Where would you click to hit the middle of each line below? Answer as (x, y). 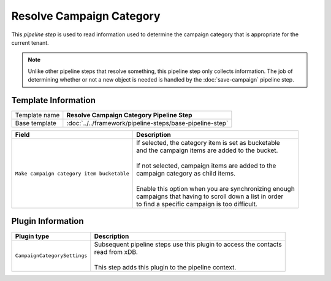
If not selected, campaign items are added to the (206, 166)
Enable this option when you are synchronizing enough (215, 189)
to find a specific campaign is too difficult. (196, 204)
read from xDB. (116, 252)
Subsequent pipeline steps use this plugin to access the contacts (188, 244)
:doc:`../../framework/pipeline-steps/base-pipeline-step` (147, 123)
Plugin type (32, 236)
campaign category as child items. (186, 174)
